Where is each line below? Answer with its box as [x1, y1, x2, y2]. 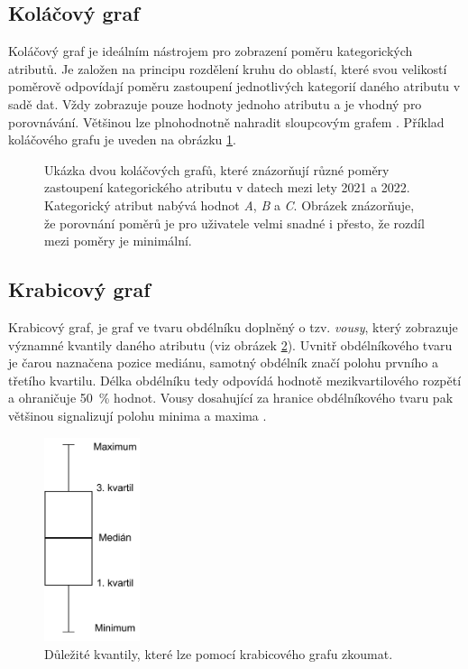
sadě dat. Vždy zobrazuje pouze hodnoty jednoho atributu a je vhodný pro [8, 94, 422, 113]
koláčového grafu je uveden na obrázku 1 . [8, 130, 236, 149]
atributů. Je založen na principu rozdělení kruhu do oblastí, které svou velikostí [8, 59, 447, 78]
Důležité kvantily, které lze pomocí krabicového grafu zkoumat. [44, 644, 393, 663]
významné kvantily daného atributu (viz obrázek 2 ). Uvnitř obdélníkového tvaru [8, 335, 453, 354]
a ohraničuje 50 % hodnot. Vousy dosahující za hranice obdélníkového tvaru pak [8, 388, 454, 407]
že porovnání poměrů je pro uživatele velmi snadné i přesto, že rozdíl [44, 213, 425, 232]
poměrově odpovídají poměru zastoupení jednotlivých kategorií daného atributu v [8, 77, 461, 96]
